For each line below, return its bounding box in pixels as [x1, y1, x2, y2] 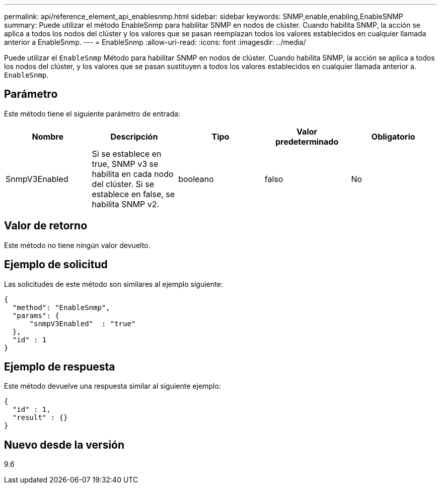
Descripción [110, 131, 158, 142]
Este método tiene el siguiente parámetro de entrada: [4, 109, 180, 118]
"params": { [12, 311, 59, 320]
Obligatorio [371, 131, 415, 142]
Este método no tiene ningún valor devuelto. [4, 240, 151, 250]
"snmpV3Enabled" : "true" [29, 319, 136, 328]
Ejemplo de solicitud [4, 258, 108, 271]
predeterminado [275, 136, 339, 147]
